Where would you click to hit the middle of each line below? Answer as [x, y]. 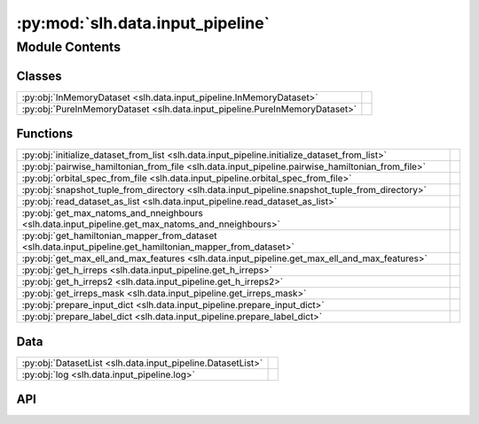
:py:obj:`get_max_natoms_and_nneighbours [112, 213]
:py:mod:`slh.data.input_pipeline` [143, 23]
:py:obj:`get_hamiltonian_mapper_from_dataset [119, 236]
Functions [45, 134]
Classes [39, 76]
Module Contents [69, 47]
